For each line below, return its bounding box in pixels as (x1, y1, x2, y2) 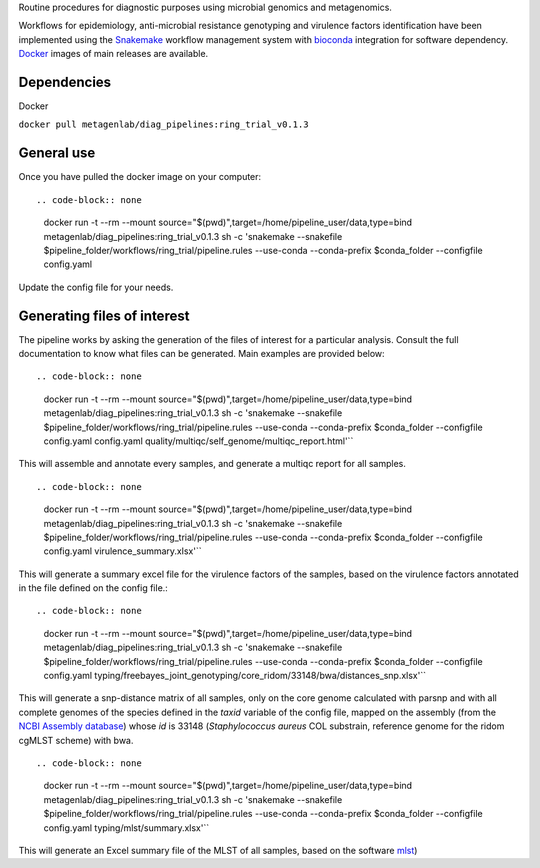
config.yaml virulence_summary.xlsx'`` (43, 545, 202, 557)
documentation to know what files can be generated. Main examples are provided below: (18, 348, 385, 360)
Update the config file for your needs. (18, 281, 174, 293)
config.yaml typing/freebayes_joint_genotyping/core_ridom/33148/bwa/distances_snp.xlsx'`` (43, 670, 427, 682)
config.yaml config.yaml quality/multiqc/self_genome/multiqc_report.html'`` (43, 435, 354, 447)
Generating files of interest (18, 307, 190, 324)
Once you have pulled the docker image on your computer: (18, 171, 262, 183)
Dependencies (18, 73, 112, 90)
